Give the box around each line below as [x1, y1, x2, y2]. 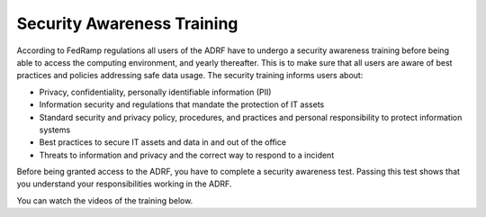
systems [39, 124, 71, 135]
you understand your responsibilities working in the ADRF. [16, 178, 232, 189]
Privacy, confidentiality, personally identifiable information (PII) [39, 86, 272, 97]
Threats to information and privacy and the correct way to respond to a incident [39, 149, 335, 160]
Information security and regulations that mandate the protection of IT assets [39, 99, 325, 110]
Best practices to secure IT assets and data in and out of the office [39, 137, 287, 148]
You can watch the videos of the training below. [16, 194, 193, 206]
